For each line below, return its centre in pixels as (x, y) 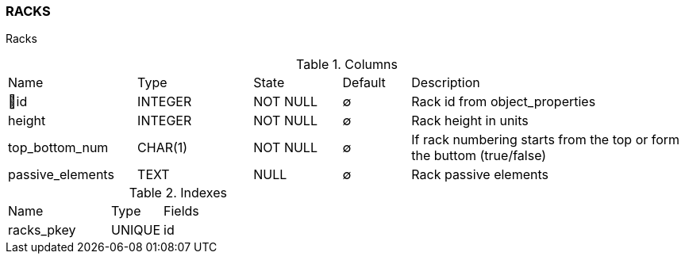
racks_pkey (42, 230)
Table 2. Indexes (178, 193)
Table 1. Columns (347, 65)
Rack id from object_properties (504, 102)
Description (446, 83)
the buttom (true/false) (479, 156)
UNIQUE (136, 230)
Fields (181, 211)
